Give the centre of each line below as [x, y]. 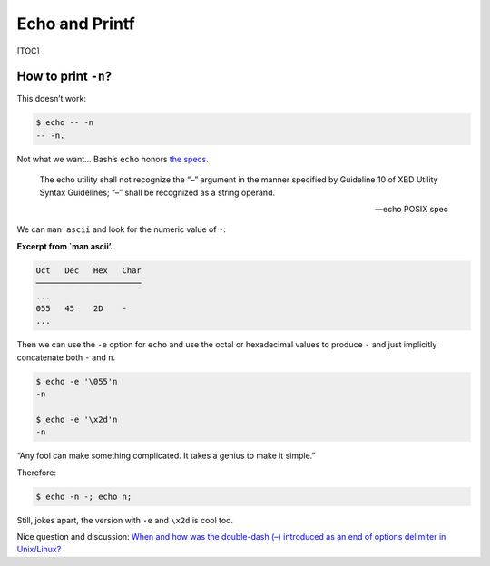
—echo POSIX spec [412, 209]
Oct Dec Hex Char [89, 270]
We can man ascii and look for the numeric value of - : [122, 229]
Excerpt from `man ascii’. [65, 246]
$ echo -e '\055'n [77, 381]
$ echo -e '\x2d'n [77, 419]
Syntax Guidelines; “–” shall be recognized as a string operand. [157, 192]
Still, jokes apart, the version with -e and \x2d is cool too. [125, 520]
